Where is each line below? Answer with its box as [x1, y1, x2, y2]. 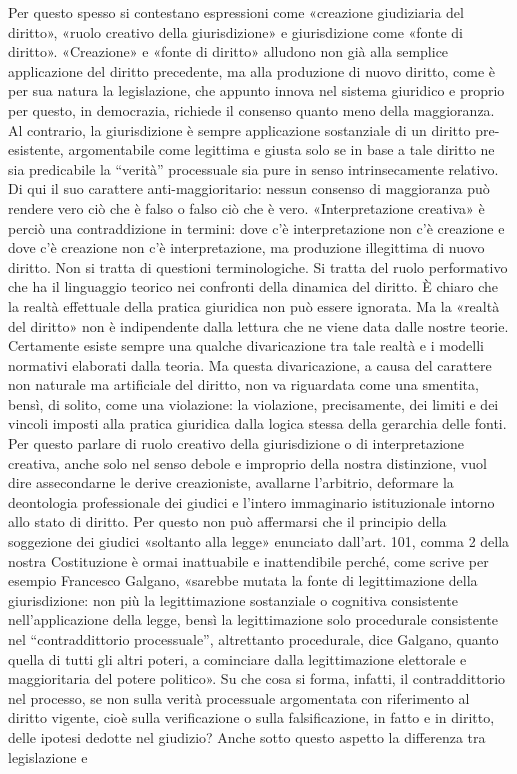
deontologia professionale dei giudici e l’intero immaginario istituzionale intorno [8, 491, 495, 512]
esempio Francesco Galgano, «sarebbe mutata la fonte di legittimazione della [8, 570, 478, 591]
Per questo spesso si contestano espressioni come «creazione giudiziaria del [8, 2, 464, 22]
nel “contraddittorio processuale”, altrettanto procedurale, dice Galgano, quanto [8, 629, 499, 649]
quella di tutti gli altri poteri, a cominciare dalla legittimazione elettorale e [8, 648, 467, 669]
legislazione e [8, 746, 88, 767]
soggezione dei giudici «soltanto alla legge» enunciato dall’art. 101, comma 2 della [8, 531, 510, 552]
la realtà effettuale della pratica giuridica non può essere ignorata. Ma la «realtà [8, 295, 500, 316]
